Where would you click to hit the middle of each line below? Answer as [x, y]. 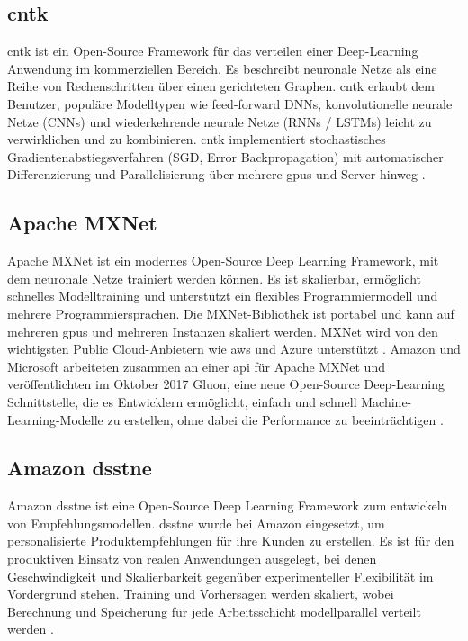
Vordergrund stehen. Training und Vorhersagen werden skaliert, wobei [201, 594]
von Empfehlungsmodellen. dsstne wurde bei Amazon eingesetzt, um [196, 523]
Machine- [387, 401]
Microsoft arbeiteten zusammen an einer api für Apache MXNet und [196, 366]
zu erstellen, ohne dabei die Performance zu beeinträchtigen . [275, 419]
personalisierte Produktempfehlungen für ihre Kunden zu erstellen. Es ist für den [231, 541]
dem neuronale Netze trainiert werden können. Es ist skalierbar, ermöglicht [214, 278]
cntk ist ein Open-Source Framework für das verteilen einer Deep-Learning [213, 51]
